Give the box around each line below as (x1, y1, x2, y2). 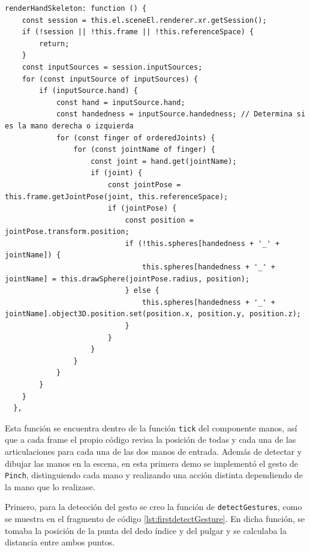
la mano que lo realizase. (5, 480, 95, 493)
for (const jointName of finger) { (73, 145, 215, 154)
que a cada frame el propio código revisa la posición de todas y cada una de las (5, 433, 296, 446)
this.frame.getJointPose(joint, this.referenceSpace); (5, 192, 228, 201)
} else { (125, 286, 159, 295)
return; (39, 39, 70, 48)
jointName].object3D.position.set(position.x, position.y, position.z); (5, 310, 301, 319)
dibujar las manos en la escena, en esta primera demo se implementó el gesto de (5, 457, 298, 469)
